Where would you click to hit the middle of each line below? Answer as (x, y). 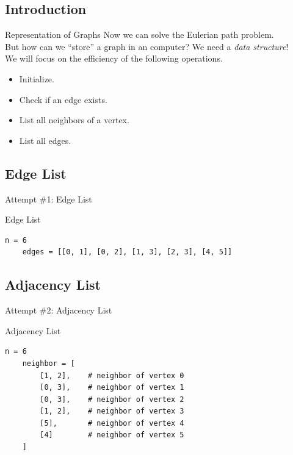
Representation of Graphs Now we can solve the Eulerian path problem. (139, 34)
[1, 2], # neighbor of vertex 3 (112, 411)
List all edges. (45, 140)
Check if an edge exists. (63, 99)
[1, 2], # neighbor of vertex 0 (112, 375)
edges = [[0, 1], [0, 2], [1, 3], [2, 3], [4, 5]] (127, 252)
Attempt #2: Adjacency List (59, 310)
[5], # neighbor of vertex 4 (112, 423)
